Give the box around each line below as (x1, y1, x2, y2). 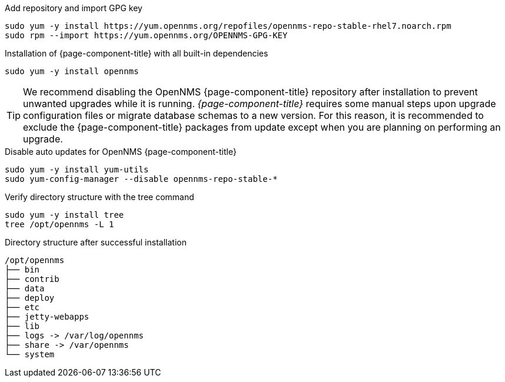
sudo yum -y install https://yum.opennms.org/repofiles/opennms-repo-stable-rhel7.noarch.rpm (5, 21, 451, 31)
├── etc (5, 303, 40, 312)
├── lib (5, 321, 40, 331)
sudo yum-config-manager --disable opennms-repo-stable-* (5, 174, 278, 184)
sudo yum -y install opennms (5, 67, 139, 76)
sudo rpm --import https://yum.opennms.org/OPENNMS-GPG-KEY (5, 31, 288, 40)
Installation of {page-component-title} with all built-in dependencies (5, 48, 268, 58)
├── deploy (5, 293, 55, 303)
